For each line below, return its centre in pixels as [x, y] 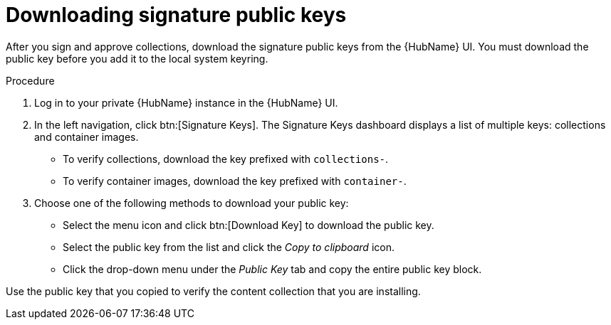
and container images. [87, 137]
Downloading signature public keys [176, 15]
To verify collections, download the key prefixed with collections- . [226, 159]
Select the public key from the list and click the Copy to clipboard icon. [229, 247]
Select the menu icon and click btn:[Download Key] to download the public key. [249, 225]
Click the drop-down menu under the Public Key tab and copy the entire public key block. [272, 269]
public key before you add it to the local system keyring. [137, 58]
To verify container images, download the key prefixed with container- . [235, 181]
